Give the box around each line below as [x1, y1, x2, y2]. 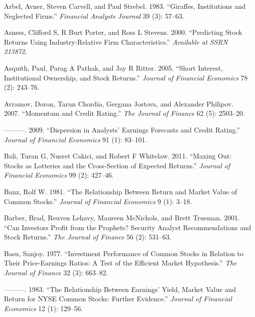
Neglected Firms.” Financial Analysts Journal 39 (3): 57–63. [4, 10, 184, 21]
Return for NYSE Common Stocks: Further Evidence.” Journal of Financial [4, 293, 232, 304]
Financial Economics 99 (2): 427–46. [4, 170, 114, 180]
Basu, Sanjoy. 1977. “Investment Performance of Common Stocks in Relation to [4, 248, 244, 258]
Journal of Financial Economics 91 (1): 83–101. [4, 134, 147, 144]
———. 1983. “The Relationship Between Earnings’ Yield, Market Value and [4, 284, 236, 294]
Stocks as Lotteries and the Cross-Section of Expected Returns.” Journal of [4, 160, 230, 170]
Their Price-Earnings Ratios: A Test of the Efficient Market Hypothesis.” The [4, 258, 237, 268]
